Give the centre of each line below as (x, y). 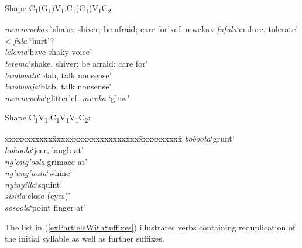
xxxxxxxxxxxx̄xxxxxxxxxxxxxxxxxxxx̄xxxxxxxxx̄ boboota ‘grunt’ (120, 138)
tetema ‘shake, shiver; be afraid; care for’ (76, 63)
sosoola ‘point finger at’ (45, 207)
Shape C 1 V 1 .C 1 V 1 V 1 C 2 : (48, 118)
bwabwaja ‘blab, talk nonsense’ (58, 86)
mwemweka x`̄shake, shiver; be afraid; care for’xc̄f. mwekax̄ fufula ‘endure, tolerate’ (151, 29)
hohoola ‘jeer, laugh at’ (44, 150)
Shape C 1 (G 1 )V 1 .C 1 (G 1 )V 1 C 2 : (59, 8)
